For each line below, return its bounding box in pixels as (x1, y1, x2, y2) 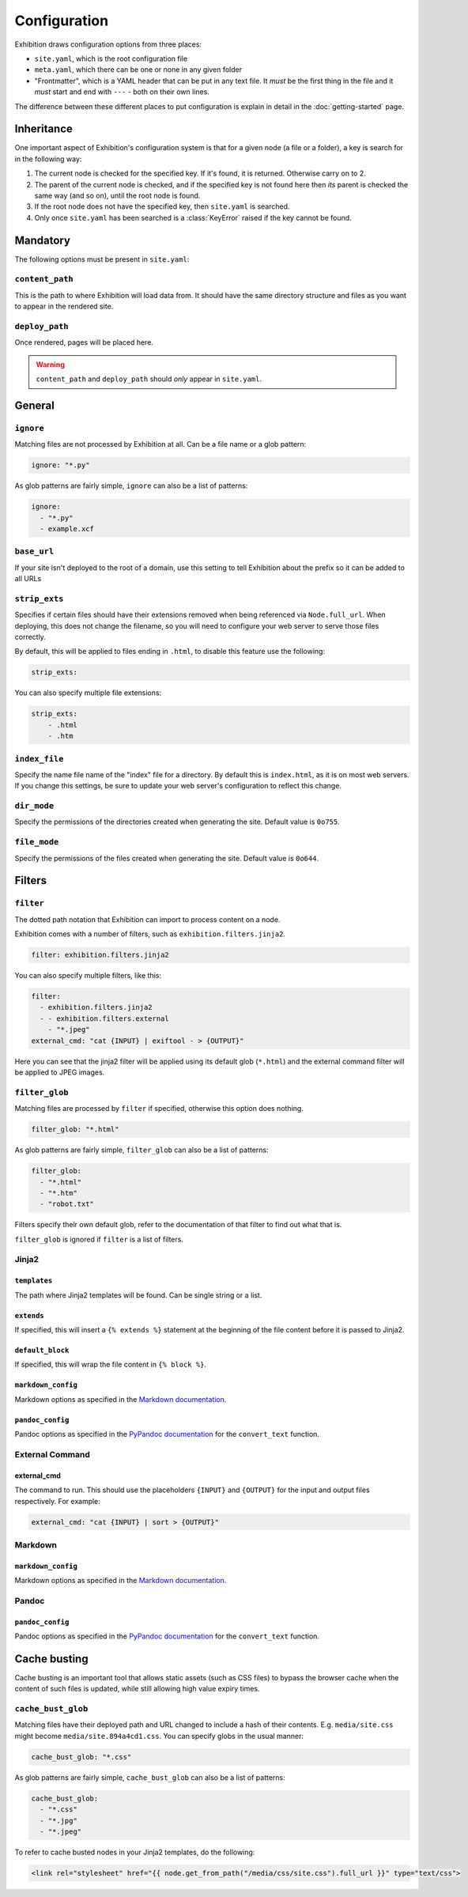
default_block (14, 1346, 70, 1355)
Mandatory (14, 233, 71, 247)
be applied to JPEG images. (14, 1068, 105, 1077)
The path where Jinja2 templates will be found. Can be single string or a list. (14, 1290, 262, 1300)
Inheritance (14, 123, 73, 136)
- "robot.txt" (40, 1200, 95, 1209)
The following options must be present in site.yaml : (14, 254, 190, 264)
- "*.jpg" (40, 1816, 78, 1825)
